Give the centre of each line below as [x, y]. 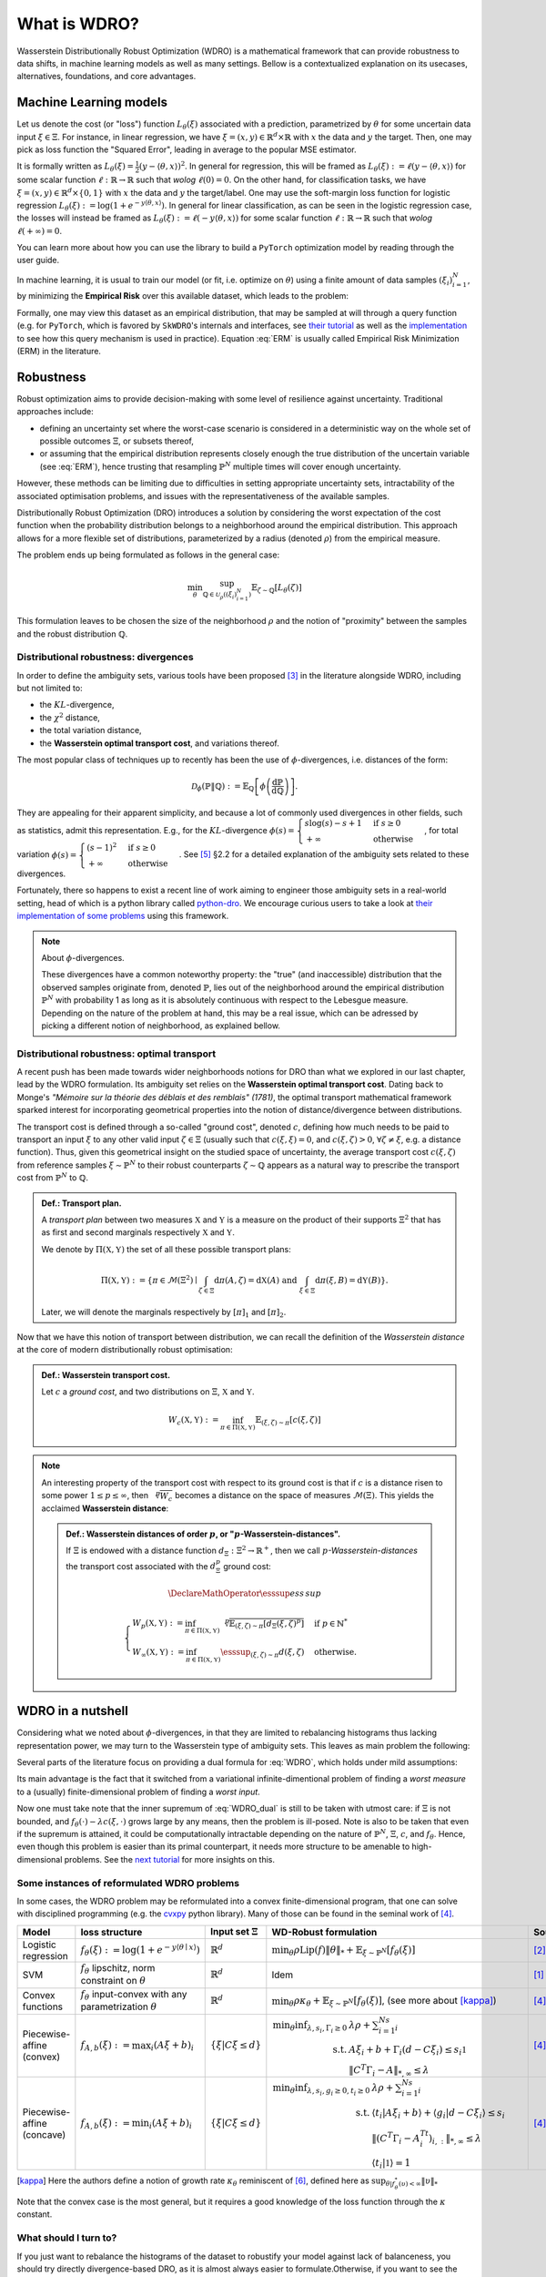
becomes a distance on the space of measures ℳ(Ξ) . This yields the [304, 1496]
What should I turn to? [67, 2238]
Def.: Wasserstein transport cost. [106, 1374]
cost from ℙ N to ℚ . [53, 1177]
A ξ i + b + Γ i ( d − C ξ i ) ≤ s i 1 [408, 2051]
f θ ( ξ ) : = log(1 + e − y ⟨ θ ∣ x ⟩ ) [140, 1950]
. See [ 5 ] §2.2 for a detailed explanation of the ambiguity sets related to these [324, 854]
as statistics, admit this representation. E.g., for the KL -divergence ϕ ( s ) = [156, 831]
